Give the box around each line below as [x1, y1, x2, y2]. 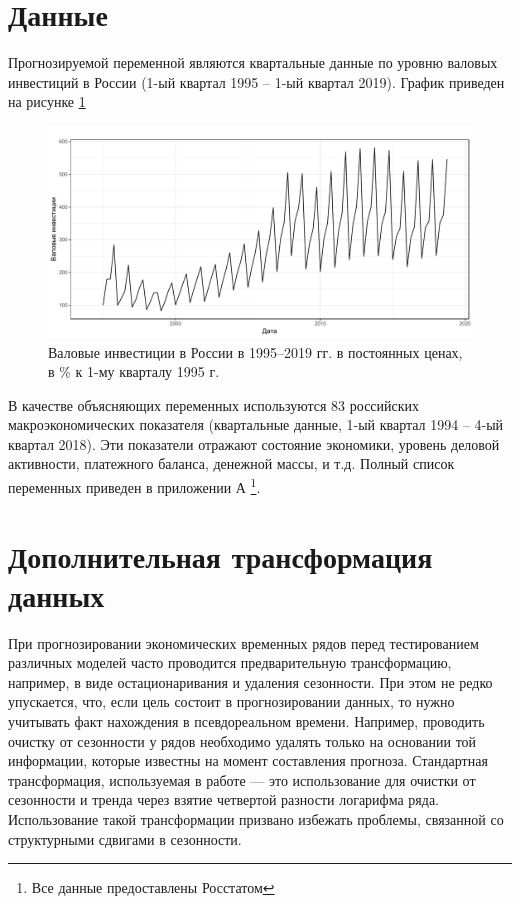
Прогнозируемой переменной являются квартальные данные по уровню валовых [8, 52, 498, 73]
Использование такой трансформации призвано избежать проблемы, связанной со [8, 808, 504, 829]
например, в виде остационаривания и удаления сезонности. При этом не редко [8, 671, 493, 692]
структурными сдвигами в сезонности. [8, 828, 242, 849]
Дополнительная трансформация [8, 535, 433, 576]
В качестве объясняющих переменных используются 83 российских [8, 394, 420, 415]
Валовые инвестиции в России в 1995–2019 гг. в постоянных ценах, [48, 341, 463, 362]
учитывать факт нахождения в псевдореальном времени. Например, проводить [8, 711, 485, 731]
